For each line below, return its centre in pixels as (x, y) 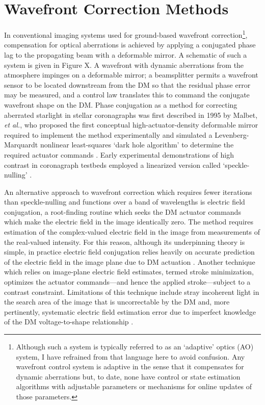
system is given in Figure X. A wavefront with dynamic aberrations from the (124, 65)
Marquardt (21, 145)
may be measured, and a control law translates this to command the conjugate (127, 95)
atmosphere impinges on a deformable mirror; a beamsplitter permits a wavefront (131, 75)
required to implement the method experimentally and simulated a (108, 134)
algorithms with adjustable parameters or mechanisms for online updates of (134, 386)
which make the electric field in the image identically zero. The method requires (129, 222)
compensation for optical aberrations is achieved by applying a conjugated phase (130, 45)
